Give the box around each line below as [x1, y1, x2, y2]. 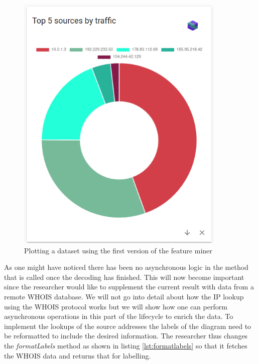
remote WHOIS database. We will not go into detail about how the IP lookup [4, 291, 244, 301]
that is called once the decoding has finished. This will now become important [4, 271, 244, 282]
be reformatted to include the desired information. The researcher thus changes [4, 330, 248, 341]
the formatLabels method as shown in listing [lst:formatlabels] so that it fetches [4, 340, 247, 350]
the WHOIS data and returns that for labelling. [4, 350, 151, 360]
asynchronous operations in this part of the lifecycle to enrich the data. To [4, 311, 233, 321]
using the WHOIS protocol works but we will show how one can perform [4, 301, 227, 311]
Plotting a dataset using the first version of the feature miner [24, 245, 212, 255]
